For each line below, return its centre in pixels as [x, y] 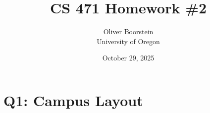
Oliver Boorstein [128, 31]
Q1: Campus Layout [73, 100]
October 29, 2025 [128, 58]
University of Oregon [128, 41]
